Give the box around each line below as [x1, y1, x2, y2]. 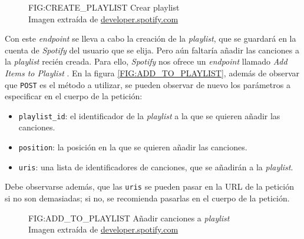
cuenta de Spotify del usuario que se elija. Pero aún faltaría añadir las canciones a [5, 43, 299, 56]
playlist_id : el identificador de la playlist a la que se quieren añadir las [18, 109, 280, 122]
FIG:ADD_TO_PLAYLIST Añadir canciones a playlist [28, 211, 230, 224]
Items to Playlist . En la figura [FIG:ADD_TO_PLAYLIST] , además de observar [5, 66, 300, 79]
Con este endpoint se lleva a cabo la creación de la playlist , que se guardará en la [5, 32, 296, 45]
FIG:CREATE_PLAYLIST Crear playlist [28, 1, 180, 13]
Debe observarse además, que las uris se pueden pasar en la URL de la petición [5, 180, 294, 193]
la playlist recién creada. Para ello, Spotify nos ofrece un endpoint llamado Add [5, 55, 288, 68]
